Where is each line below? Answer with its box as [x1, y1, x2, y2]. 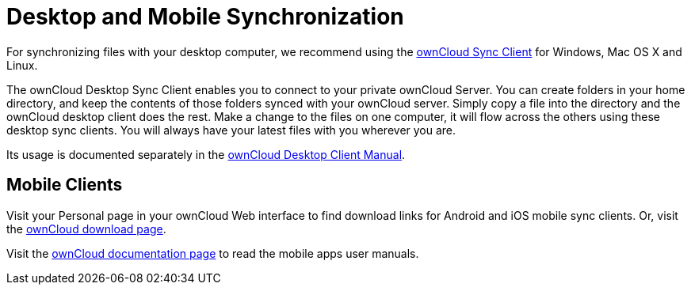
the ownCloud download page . [6, 221, 166, 236]
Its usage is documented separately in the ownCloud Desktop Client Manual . [6, 147, 406, 161]
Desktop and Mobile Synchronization [6, 3, 404, 30]
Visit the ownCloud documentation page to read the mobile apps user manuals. [6, 246, 419, 260]
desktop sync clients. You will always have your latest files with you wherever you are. [6, 123, 456, 137]
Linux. [6, 58, 38, 72]
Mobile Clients [6, 175, 123, 195]
